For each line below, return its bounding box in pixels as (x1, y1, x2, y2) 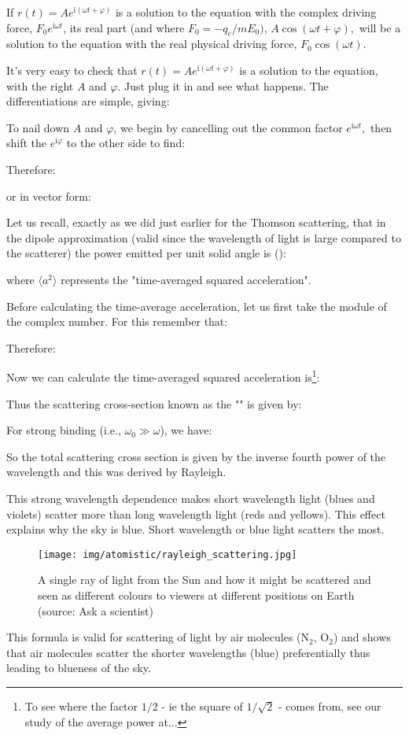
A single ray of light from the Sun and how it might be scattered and (38, 571, 371, 588)
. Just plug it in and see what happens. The (117, 77, 329, 94)
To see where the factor (24, 697, 138, 714)
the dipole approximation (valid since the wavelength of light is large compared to (6, 229, 401, 246)
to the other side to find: (66, 135, 186, 151)
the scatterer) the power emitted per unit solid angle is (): (6, 245, 286, 261)
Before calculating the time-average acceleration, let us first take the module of (6, 297, 387, 314)
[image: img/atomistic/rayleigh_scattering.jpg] (38, 548, 297, 560)
